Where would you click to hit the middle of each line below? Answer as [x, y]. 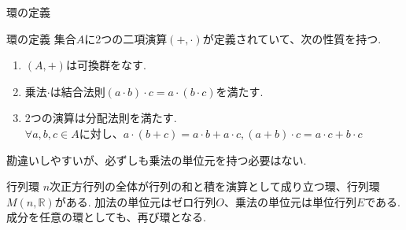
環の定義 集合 [41, 38]
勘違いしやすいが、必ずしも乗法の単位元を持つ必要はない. [157, 160]
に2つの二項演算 [126, 38]
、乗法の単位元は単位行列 [290, 201]
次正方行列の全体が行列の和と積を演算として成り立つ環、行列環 [215, 186]
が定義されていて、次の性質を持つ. [292, 38]
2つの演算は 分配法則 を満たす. [101, 118]
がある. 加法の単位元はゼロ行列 [135, 201]
